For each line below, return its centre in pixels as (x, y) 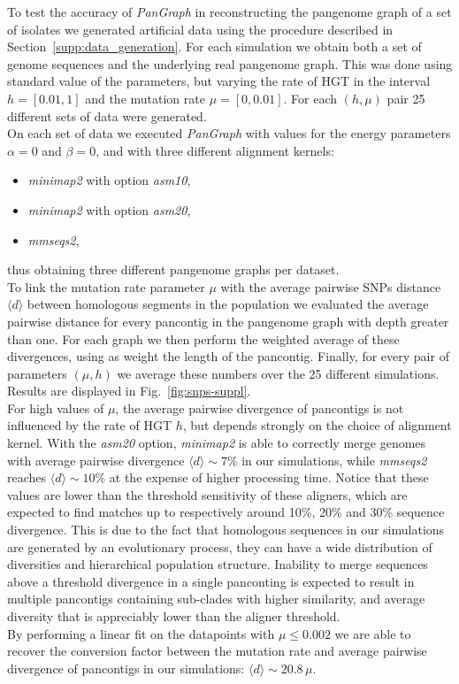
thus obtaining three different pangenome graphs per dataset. (173, 269)
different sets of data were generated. (107, 115)
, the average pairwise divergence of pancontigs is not (260, 407)
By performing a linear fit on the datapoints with (141, 633)
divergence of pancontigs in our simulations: (126, 668)
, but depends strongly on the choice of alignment (317, 425)
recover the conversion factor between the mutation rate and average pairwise (217, 651)
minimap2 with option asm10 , (109, 180)
